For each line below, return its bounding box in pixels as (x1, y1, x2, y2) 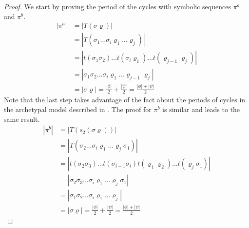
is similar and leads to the (162, 104, 240, 114)
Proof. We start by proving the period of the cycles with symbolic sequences (4, 1, 231, 11)
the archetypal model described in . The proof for (4, 104, 152, 114)
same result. (4, 114, 40, 124)
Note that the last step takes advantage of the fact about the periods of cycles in (4, 95, 246, 105)
